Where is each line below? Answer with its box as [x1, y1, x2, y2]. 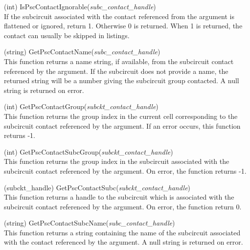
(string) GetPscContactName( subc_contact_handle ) [4, 46, 160, 57]
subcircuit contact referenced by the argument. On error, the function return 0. [4, 201, 242, 211]
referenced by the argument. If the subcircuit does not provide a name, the [4, 66, 228, 76]
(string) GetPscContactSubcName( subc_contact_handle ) [4, 218, 175, 228]
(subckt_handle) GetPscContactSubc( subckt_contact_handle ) [4, 182, 191, 192]
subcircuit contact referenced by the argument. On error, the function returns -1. [4, 165, 247, 176]
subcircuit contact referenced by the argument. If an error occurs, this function [4, 120, 241, 131]
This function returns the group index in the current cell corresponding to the [4, 111, 238, 121]
